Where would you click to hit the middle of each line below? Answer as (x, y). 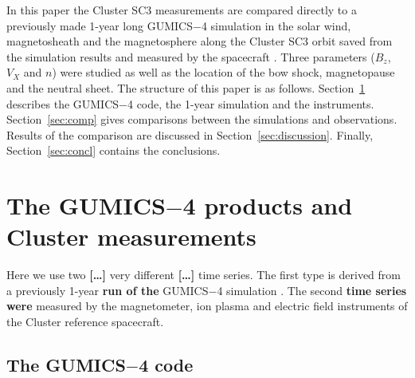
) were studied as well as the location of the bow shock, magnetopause (223, 72)
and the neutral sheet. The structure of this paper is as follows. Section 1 (186, 87)
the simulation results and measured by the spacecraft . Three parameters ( (191, 56)
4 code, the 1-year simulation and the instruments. (251, 103)
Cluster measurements (131, 236)
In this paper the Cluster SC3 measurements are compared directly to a (182, 10)
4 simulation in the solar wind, (276, 25)
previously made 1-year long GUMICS (100, 25)
